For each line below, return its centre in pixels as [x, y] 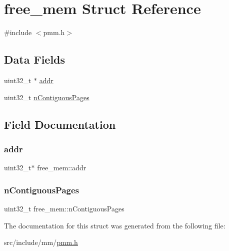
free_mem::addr [62, 168]
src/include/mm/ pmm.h [41, 242]
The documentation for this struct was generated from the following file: [115, 225]
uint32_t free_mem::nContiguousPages [64, 208]
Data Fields [35, 59]
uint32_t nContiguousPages [47, 97]
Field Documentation [60, 124]
